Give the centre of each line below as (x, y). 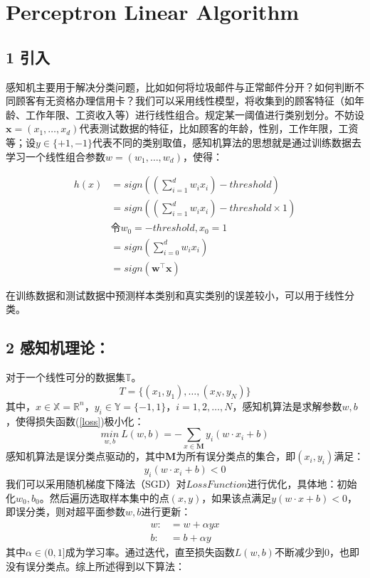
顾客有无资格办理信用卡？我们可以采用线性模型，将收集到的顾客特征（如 (185, 101)
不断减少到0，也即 (317, 552)
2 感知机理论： (58, 347)
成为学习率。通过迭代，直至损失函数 (150, 552)
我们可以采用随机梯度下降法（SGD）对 (96, 484)
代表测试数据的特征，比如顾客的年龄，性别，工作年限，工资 (219, 128)
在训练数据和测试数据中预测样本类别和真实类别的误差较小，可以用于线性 (175, 295)
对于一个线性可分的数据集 (65, 377)
